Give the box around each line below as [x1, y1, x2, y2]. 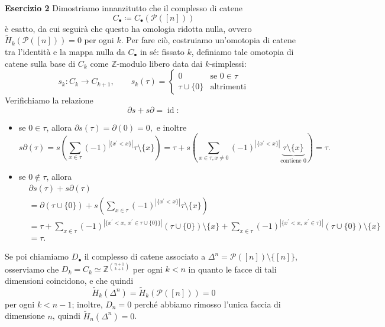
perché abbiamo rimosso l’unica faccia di [134, 297, 281, 310]
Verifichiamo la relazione [5, 94, 93, 106]
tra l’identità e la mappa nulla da [5, 46, 125, 57]
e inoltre [156, 121, 187, 133]
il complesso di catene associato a [84, 250, 206, 263]
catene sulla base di [5, 57, 76, 69]
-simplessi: [209, 57, 247, 69]
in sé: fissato [140, 46, 185, 57]
